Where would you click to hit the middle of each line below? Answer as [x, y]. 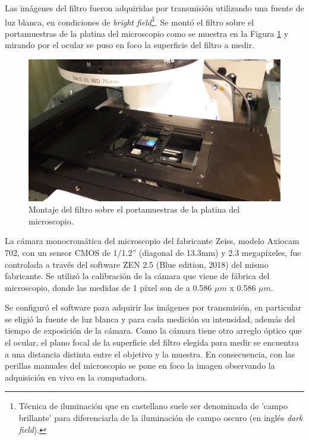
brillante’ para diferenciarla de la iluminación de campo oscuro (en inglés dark [161, 418]
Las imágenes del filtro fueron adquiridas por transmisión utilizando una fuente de [154, 8]
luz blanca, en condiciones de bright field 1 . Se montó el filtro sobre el [130, 21]
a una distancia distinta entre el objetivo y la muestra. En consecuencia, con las [150, 354]
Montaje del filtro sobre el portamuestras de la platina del [134, 209]
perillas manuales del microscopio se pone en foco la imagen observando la [140, 365]
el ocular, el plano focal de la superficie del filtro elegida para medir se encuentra [152, 342]
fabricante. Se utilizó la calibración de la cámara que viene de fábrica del [137, 276]
